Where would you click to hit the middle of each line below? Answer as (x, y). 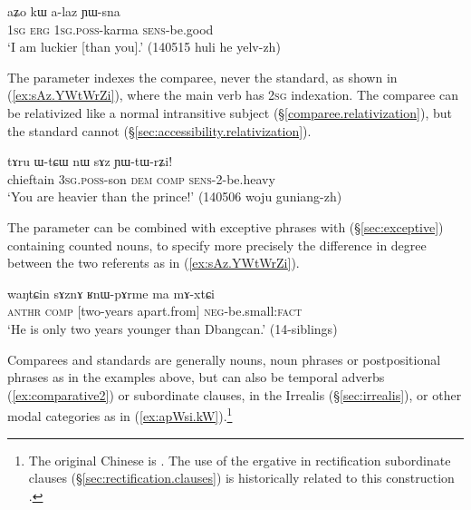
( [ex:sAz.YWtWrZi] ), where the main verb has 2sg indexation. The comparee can (233, 95)
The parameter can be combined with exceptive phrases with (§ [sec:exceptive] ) (226, 226)
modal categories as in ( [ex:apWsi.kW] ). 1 (120, 414)
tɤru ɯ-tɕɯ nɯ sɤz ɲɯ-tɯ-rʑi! (90, 161)
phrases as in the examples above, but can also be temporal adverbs (196, 377)
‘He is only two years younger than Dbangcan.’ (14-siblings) (173, 328)
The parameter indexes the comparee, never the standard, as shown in (202, 77)
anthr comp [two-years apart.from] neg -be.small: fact (155, 311)
